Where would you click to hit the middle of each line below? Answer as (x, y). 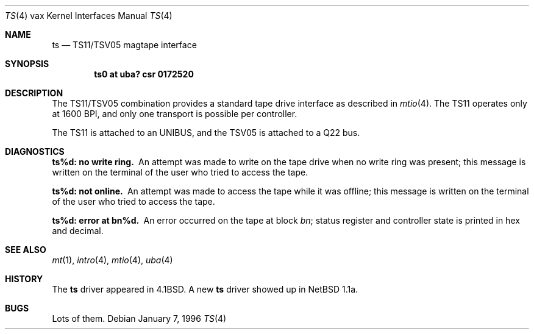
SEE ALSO (26, 250)
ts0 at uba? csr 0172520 (144, 74)
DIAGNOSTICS (35, 151)
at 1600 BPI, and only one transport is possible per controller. (175, 114)
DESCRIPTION (34, 93)
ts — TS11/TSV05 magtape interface (124, 45)
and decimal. (78, 231)
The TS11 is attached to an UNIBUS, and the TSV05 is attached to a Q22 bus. (206, 133)
